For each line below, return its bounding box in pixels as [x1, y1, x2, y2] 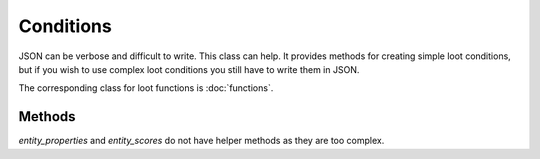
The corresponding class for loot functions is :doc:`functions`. [18, 82, 274, 94]
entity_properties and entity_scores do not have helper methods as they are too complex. [18, 135, 385, 147]
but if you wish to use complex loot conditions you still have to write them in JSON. [18, 63, 360, 75]
